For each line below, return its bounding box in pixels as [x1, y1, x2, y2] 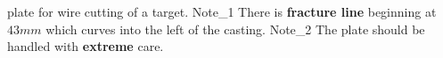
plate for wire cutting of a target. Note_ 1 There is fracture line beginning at [7, 3, 437, 20]
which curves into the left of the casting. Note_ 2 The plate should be [45, 19, 425, 38]
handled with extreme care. [7, 37, 164, 55]
